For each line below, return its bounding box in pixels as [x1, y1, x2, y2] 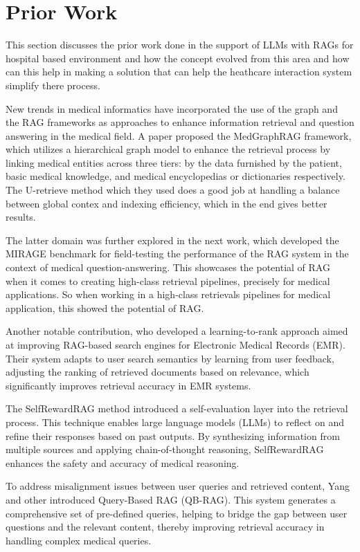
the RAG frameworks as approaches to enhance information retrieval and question [6, 115, 354, 129]
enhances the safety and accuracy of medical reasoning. [6, 455, 240, 470]
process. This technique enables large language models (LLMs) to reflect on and [6, 414, 344, 429]
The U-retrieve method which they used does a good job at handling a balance [6, 183, 340, 197]
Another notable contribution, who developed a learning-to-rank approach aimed [6, 324, 348, 338]
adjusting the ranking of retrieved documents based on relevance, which [6, 365, 309, 379]
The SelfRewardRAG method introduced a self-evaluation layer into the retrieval [6, 401, 348, 416]
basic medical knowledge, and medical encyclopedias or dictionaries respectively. [6, 169, 345, 183]
